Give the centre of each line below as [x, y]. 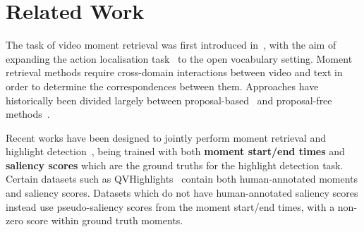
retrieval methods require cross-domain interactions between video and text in [174, 72]
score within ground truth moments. [105, 220]
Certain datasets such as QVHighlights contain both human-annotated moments [182, 179]
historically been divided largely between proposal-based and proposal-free [169, 100]
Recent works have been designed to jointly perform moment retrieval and [166, 137]
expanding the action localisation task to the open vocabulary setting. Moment [179, 58]
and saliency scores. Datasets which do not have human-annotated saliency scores [182, 193]
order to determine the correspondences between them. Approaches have [162, 86]
